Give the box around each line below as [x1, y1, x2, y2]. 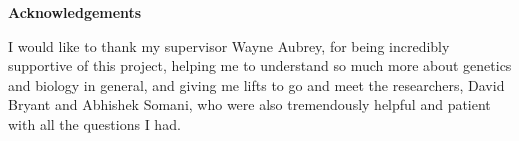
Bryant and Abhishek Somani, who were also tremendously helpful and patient [8, 94, 491, 115]
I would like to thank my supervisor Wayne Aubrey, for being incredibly [8, 35, 450, 56]
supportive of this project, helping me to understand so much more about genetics [8, 55, 512, 76]
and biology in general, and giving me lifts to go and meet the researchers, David [8, 74, 505, 95]
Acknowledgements [8, 2, 142, 22]
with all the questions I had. [8, 113, 181, 134]
